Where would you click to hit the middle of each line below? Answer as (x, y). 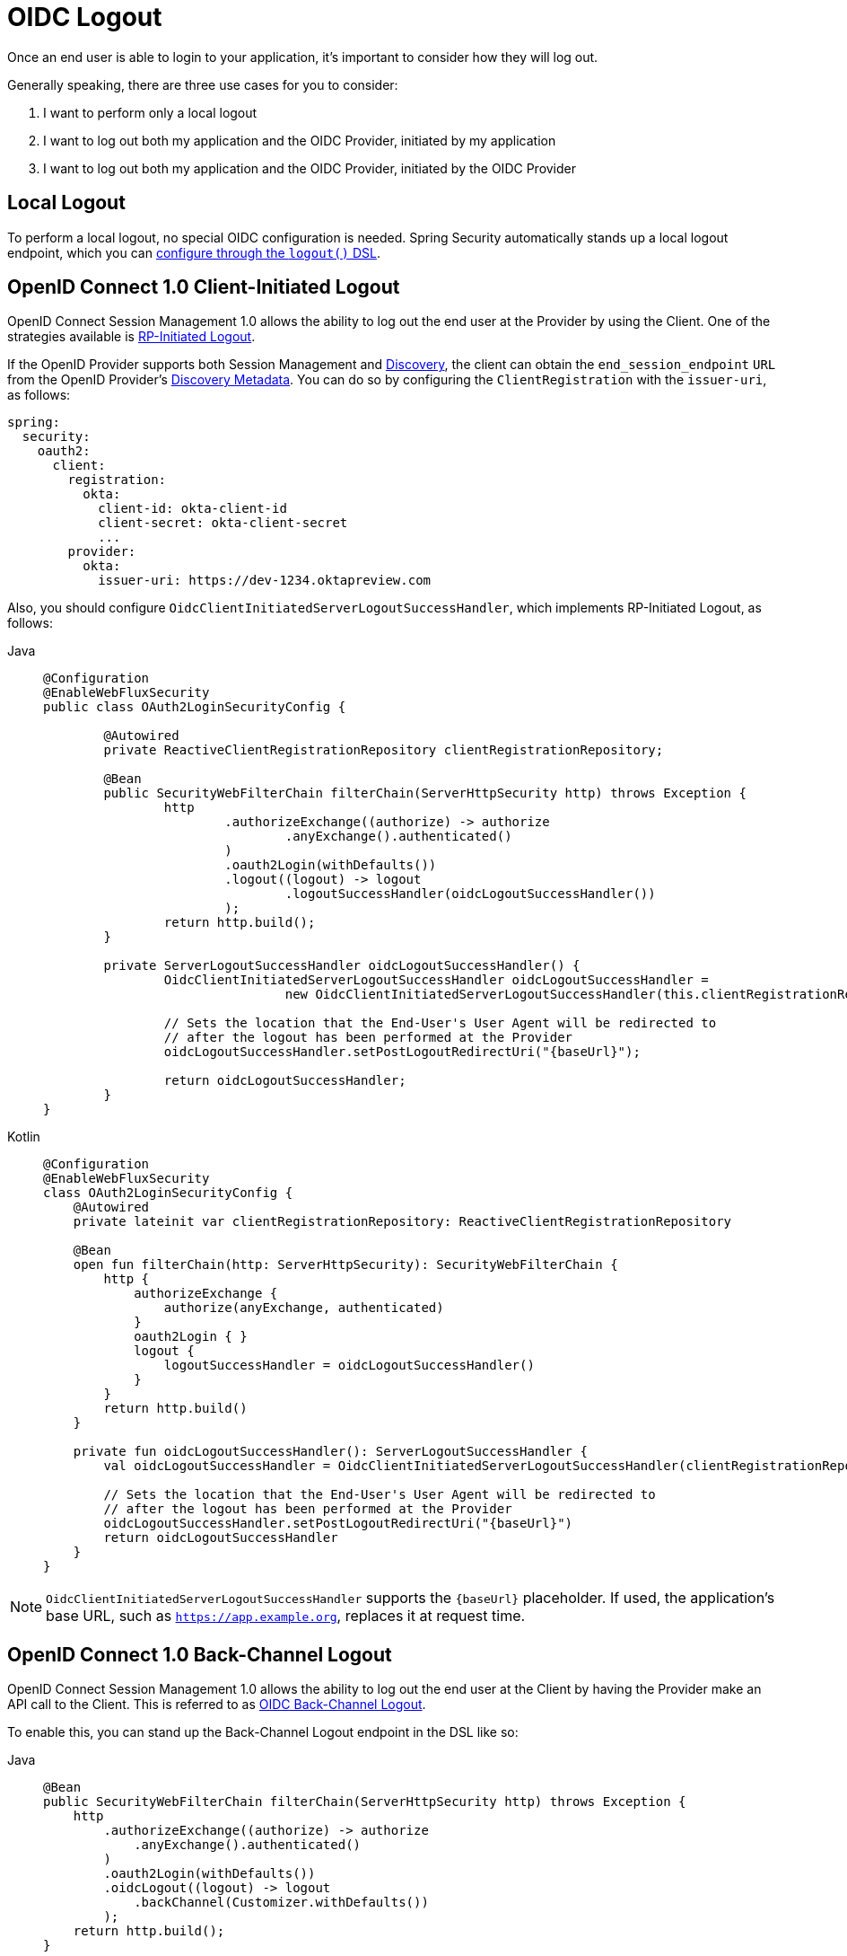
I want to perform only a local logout (150, 112)
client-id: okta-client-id (192, 509)
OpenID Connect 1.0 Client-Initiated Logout (204, 287)
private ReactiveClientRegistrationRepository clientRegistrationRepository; (384, 750)
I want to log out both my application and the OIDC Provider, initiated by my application (300, 140)
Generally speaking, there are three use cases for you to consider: (203, 84)
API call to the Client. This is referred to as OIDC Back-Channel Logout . (217, 1705)
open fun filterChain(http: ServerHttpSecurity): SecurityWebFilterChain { (345, 1265)
